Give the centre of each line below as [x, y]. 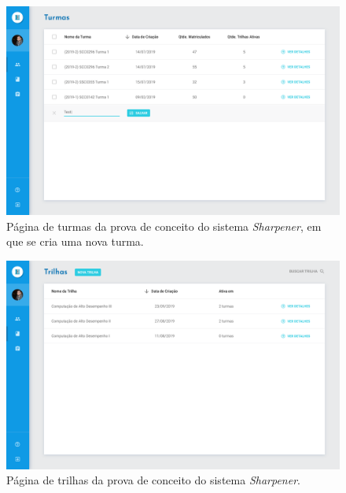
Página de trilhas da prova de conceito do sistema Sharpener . [153, 480]
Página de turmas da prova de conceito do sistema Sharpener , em [164, 226]
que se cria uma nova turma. [75, 241]
